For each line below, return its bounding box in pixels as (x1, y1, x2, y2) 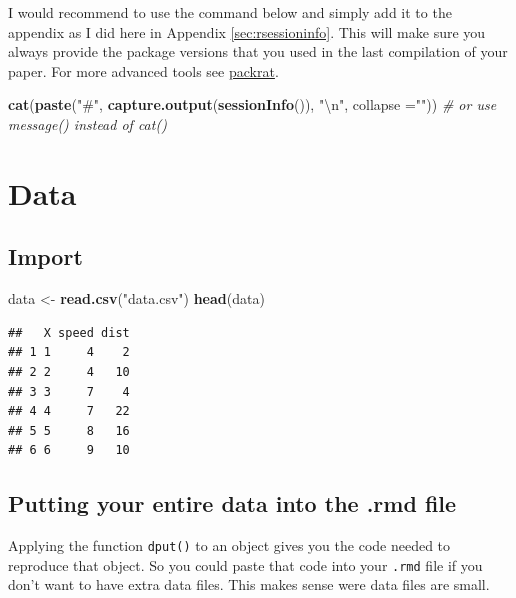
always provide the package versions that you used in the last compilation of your (8, 41, 508, 62)
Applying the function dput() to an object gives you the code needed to (8, 535, 451, 556)
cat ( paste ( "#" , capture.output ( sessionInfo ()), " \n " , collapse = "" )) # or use (8, 94, 497, 115)
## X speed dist (8, 325, 130, 340)
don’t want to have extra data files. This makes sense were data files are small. (8, 574, 490, 595)
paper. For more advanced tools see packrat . (8, 60, 279, 81)
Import (8, 241, 83, 272)
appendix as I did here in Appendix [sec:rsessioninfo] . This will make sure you (8, 21, 486, 42)
